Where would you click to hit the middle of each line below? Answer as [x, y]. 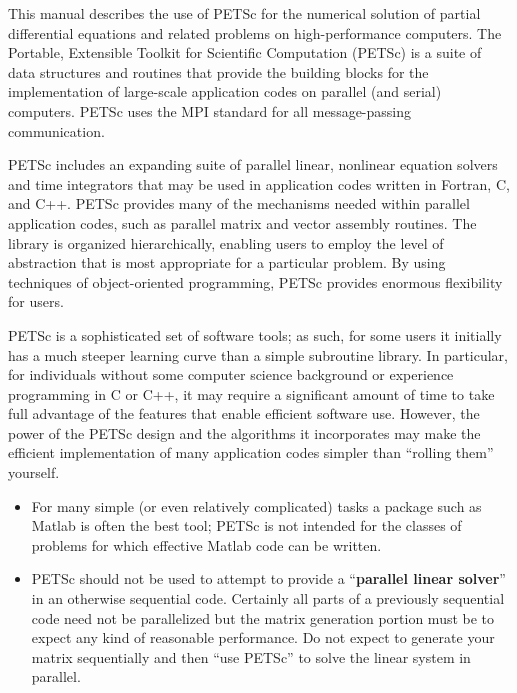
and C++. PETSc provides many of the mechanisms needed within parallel [239, 203]
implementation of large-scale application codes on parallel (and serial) [225, 91]
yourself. [34, 472]
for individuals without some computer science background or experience [231, 374]
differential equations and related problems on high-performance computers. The [255, 32]
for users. [36, 301]
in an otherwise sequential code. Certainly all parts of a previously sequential [268, 598]
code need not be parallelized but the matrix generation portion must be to [263, 617]
